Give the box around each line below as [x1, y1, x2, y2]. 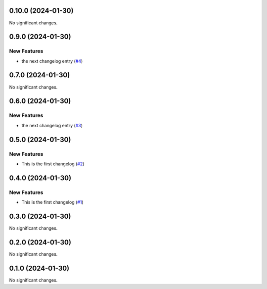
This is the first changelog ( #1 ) [21, 199, 84, 205]
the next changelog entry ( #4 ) [21, 58, 83, 64]
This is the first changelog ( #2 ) [21, 161, 85, 167]
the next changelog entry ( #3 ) [21, 122, 83, 128]
